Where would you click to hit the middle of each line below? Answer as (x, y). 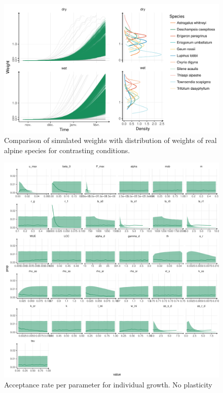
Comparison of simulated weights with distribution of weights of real (110, 140)
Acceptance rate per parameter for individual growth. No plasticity (108, 385)
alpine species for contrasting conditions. (67, 150)
